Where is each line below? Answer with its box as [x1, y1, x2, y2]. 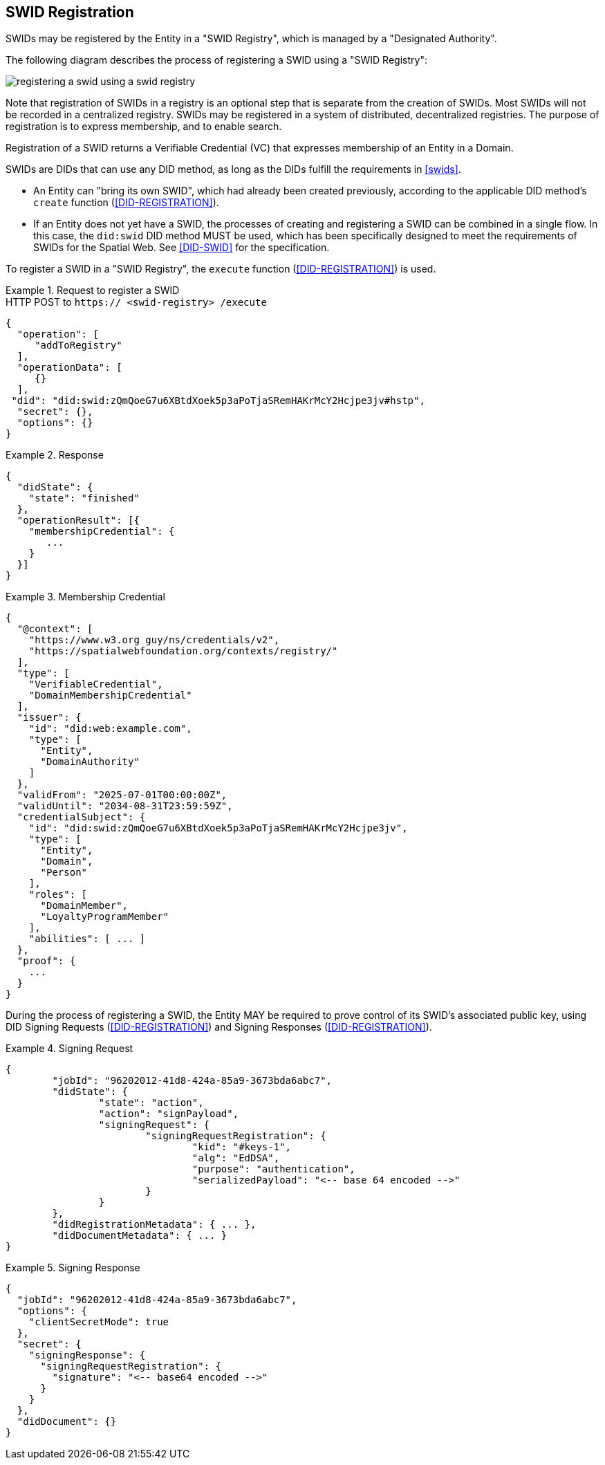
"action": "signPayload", [98, 1108, 239, 1120]
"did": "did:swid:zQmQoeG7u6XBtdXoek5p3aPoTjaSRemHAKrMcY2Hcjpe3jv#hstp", [11, 395, 425, 407]
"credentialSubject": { [17, 811, 146, 823]
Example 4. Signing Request [6, 1042, 133, 1055]
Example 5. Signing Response [6, 1262, 140, 1274]
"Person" [40, 867, 88, 878]
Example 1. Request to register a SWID [6, 284, 180, 297]
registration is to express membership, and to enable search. [6, 120, 282, 133]
